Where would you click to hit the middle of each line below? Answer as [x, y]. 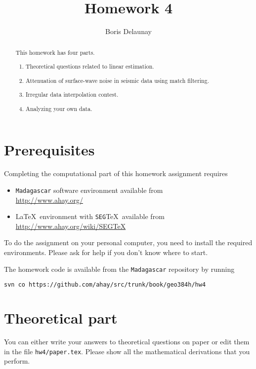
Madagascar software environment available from [89, 190]
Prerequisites [49, 150]
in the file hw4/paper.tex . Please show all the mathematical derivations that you [127, 351]
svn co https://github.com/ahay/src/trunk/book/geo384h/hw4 [105, 285]
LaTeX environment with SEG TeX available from [90, 216]
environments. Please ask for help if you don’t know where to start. [106, 252]
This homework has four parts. [55, 52]
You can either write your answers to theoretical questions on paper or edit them [127, 342]
